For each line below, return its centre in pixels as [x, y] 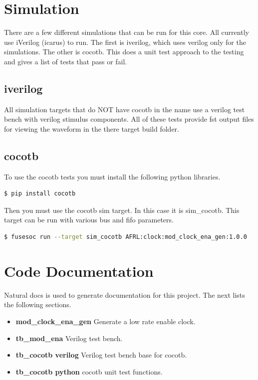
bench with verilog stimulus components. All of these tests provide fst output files [129, 119]
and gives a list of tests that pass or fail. [66, 61]
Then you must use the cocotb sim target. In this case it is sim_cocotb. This [122, 210]
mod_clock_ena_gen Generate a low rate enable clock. [106, 321]
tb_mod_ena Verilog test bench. [69, 338]
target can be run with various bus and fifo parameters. [89, 220]
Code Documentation [79, 271]
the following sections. [38, 304]
